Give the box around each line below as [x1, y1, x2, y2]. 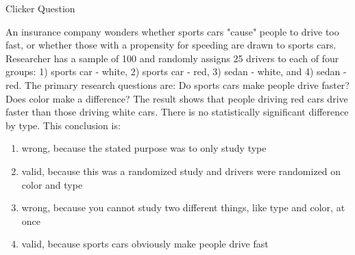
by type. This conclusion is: [5, 118, 121, 132]
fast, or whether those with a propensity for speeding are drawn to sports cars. [5, 38, 336, 52]
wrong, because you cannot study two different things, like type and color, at [21, 200, 345, 215]
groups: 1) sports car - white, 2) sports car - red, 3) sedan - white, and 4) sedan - [5, 64, 347, 79]
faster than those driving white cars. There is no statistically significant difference [5, 105, 349, 119]
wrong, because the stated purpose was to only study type [21, 141, 267, 155]
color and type [21, 177, 83, 191]
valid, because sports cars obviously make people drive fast [21, 237, 269, 251]
